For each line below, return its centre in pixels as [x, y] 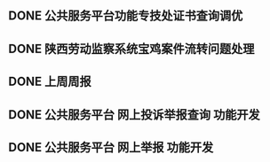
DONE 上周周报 [50, 82]
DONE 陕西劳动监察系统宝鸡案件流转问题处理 [131, 48]
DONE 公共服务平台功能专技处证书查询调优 [126, 16]
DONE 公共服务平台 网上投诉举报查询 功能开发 [135, 115]
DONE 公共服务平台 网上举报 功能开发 [111, 147]
